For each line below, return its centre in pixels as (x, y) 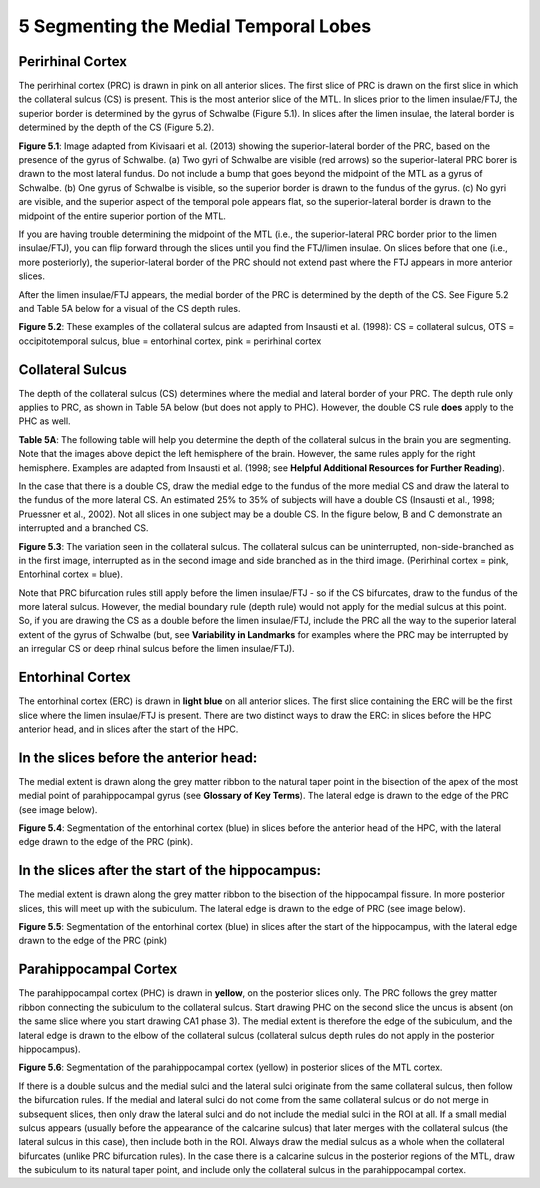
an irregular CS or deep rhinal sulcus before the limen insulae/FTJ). (156, 649)
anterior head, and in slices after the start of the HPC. (128, 729)
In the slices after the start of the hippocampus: (170, 870)
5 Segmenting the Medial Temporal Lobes (195, 26)
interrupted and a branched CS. (83, 528)
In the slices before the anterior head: (138, 757)
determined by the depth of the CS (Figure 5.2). (116, 127)
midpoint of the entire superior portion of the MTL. (122, 216)
